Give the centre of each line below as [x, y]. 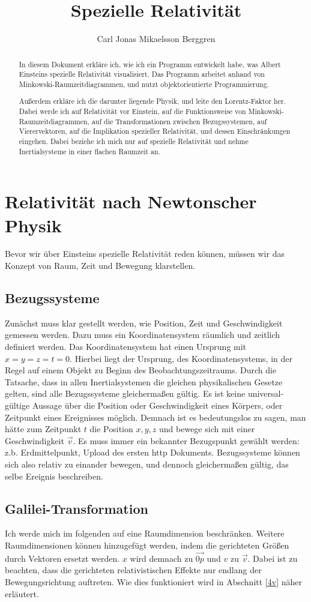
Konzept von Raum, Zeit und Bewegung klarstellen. [100, 266]
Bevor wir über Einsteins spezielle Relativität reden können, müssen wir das [145, 254]
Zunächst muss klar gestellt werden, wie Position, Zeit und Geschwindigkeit [144, 323]
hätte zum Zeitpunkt [43, 429]
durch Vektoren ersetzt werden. [62, 558]
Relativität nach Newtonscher [131, 201]
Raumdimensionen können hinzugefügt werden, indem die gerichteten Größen [147, 545]
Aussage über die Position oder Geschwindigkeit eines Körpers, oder [157, 405]
